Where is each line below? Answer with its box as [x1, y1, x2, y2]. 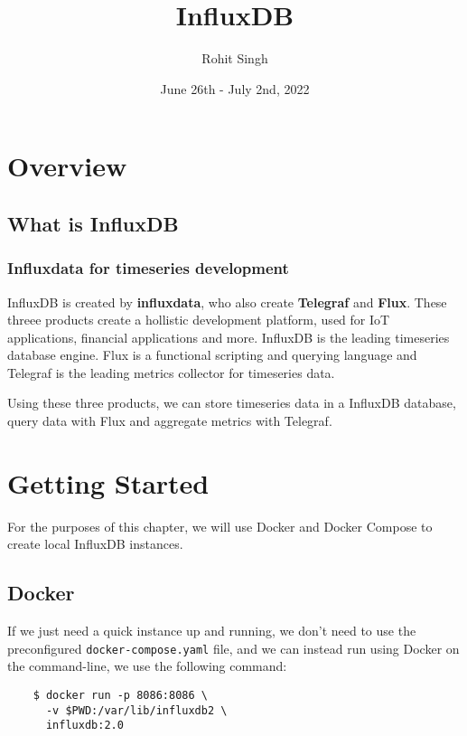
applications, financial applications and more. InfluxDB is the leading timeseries [7, 327, 450, 346]
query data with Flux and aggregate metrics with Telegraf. [7, 411, 332, 430]
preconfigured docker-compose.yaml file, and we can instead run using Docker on [7, 638, 460, 657]
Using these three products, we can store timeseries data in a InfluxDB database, [7, 393, 456, 412]
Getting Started [7, 464, 210, 501]
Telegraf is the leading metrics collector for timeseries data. [7, 363, 335, 382]
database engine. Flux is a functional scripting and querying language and [7, 345, 417, 364]
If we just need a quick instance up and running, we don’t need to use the [7, 621, 416, 640]
